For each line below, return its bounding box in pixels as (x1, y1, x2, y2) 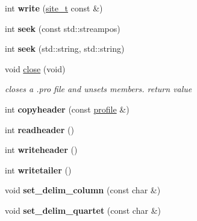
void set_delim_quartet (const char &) (5, 204, 161, 216)
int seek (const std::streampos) (5, 22, 120, 34)
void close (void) (5, 62, 66, 75)
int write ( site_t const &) (5, 2, 103, 14)
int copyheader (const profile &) (5, 102, 130, 115)
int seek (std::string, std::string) (5, 42, 125, 55)
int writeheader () (5, 143, 78, 156)
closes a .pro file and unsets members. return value (5, 82, 192, 95)
